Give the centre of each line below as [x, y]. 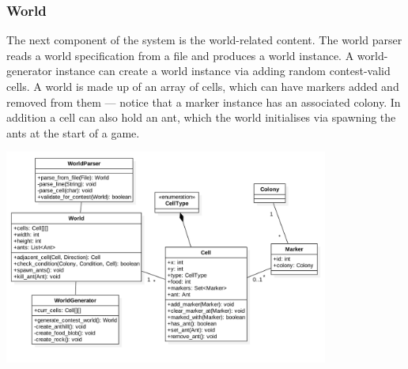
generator [29, 71]
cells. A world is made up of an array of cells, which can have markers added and [203, 86]
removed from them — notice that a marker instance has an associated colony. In [204, 102]
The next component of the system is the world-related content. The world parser [204, 40]
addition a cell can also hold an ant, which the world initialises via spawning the [201, 117]
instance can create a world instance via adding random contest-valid [223, 71]
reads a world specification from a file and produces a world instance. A [180, 55]
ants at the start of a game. [73, 132]
